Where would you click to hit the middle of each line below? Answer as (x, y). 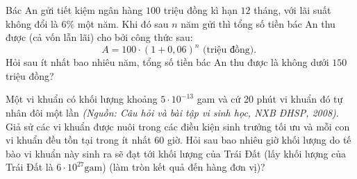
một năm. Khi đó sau (123, 23)
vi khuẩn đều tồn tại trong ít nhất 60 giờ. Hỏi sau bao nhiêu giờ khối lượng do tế (178, 140)
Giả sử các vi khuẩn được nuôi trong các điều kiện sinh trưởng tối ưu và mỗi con (178, 126)
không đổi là (32, 23)
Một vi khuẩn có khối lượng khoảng (82, 99)
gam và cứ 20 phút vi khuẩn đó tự (270, 99)
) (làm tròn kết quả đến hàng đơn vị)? (184, 167)
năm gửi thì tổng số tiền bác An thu (258, 23)
